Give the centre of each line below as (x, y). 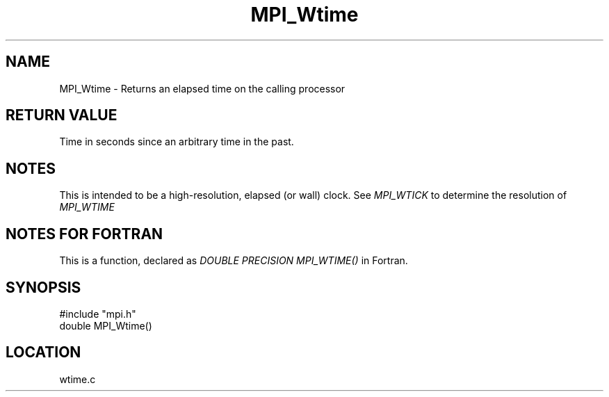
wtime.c (78, 379)
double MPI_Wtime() (106, 325)
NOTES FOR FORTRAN (84, 234)
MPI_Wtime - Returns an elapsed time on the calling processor (202, 88)
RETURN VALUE (62, 115)
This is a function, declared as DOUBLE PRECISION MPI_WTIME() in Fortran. (234, 261)
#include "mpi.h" (98, 314)
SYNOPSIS (43, 287)
